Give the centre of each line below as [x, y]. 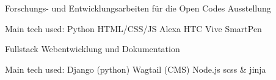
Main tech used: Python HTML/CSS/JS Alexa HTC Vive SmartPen [133, 28]
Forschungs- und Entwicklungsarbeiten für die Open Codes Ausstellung [138, 8]
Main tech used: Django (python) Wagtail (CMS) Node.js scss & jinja [136, 69]
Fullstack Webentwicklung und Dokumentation [93, 49]
